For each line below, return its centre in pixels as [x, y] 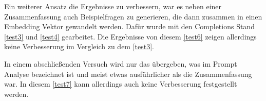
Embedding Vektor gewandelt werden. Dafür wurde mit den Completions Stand [129, 26]
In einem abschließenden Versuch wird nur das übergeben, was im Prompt [121, 63]
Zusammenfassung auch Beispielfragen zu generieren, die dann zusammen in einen [133, 16]
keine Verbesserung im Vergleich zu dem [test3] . [79, 46]
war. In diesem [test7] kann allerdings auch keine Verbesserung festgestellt [121, 84]
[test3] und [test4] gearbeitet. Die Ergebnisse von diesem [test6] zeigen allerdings [130, 36]
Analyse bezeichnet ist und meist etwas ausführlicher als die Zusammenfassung [128, 74]
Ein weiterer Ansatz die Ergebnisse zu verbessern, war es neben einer [113, 6]
